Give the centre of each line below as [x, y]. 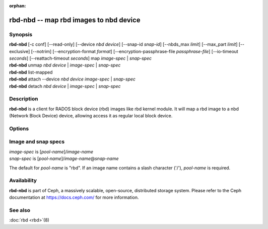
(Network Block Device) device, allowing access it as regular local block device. [91, 116]
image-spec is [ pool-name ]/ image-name [51, 152]
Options [19, 128]
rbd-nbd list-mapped [31, 72]
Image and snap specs [37, 142]
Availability [23, 180]
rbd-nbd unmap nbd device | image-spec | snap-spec [65, 65]
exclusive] [20, 51]
